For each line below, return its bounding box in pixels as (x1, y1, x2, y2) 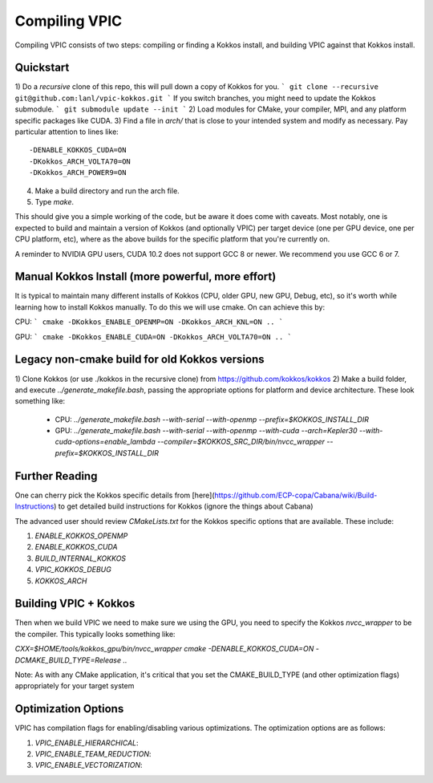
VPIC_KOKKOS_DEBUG (34, 565, 111, 574)
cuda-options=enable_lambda (55, 437, 156, 447)
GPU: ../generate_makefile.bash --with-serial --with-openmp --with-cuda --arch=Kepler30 (55, 426, 358, 436)
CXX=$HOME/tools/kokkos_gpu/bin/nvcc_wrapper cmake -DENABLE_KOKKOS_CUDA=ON (14, 644, 314, 654)
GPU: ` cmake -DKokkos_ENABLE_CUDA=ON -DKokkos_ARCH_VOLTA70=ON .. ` (14, 331, 292, 341)
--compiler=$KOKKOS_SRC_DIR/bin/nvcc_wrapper (156, 437, 325, 447)
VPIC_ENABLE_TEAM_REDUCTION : (34, 749, 152, 759)
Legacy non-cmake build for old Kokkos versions (14, 353, 265, 367)
